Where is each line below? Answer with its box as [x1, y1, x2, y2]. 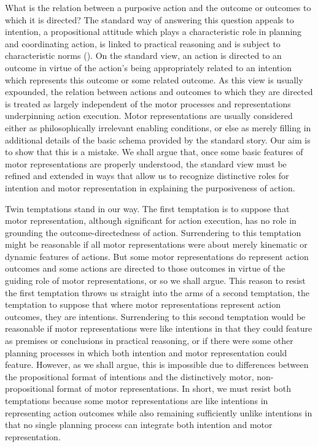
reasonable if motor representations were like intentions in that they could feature [5, 322, 312, 335]
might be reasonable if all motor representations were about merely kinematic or [5, 238, 308, 251]
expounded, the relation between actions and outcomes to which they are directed [5, 85, 313, 98]
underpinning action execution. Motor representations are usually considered [5, 109, 293, 122]
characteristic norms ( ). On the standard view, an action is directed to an [5, 49, 282, 62]
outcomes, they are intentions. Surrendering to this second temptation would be [5, 310, 306, 323]
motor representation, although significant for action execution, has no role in [5, 214, 297, 227]
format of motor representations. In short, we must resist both [56, 382, 291, 395]
